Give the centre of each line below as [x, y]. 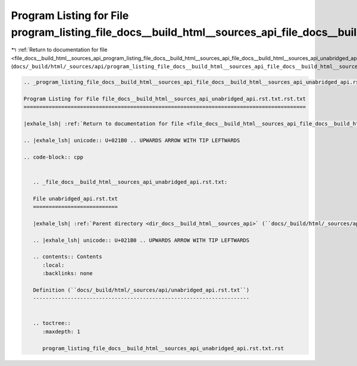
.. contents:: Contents [68, 257]
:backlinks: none [68, 274]
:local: [54, 265]
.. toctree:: [52, 323]
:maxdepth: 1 [61, 332]
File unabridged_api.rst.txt [76, 198]
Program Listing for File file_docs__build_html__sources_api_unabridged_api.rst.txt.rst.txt [165, 99]
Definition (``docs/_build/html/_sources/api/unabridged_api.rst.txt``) [141, 290]
